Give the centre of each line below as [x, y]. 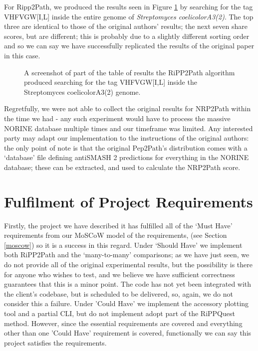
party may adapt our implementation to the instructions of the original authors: [127, 138]
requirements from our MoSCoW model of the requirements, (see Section [116, 235]
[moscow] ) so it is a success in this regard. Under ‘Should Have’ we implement [123, 245]
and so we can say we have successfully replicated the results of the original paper [129, 46]
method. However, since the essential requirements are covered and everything [123, 323]
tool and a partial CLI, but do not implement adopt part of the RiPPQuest [120, 313]
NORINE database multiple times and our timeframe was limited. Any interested [129, 128]
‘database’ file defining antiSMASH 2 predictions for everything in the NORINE [127, 157]
